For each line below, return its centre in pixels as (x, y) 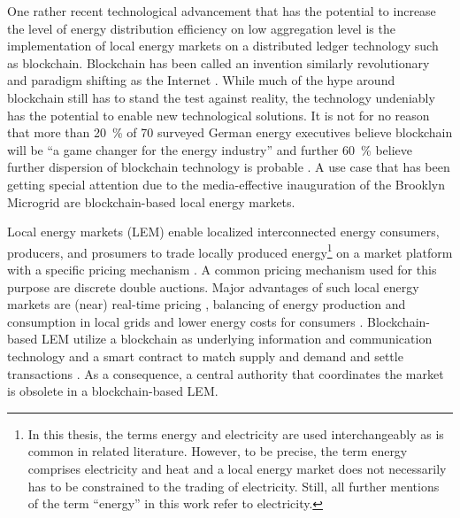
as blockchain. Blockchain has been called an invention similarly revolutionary (218, 62)
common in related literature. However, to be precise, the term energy (218, 451)
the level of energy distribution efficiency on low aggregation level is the (201, 28)
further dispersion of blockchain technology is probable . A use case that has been (229, 167)
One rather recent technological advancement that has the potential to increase (222, 11)
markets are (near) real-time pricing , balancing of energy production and (207, 304)
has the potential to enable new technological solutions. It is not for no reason (218, 115)
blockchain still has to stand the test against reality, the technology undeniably (221, 97)
